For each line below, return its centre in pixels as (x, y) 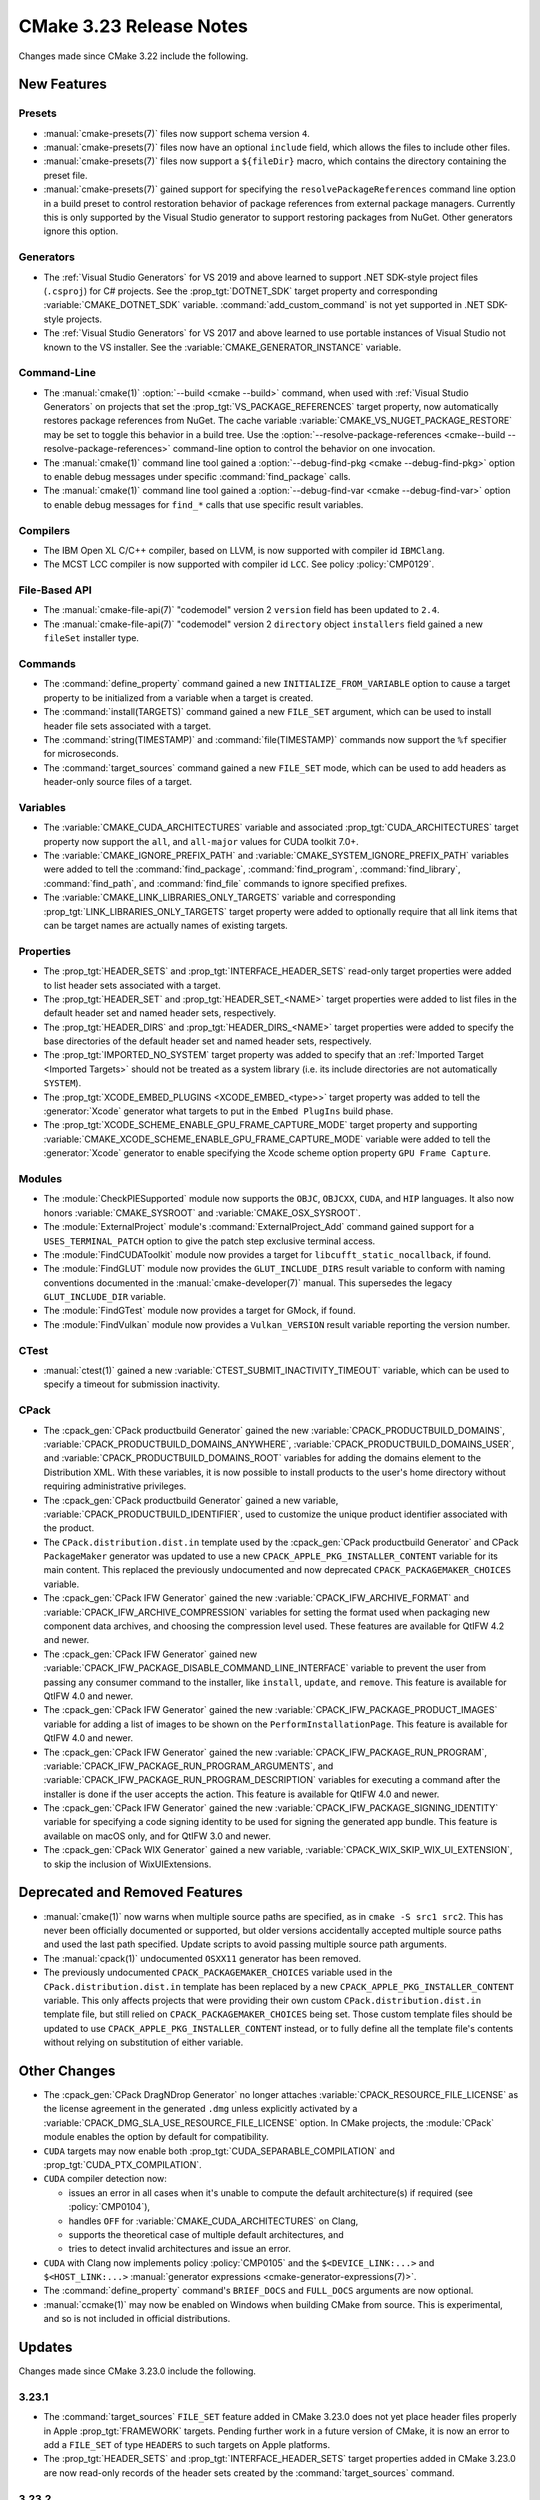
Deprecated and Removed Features (131, 1892)
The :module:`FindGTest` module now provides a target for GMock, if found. (199, 1311)
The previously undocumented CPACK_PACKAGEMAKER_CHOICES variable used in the (218, 1972)
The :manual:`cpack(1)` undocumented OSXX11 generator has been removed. (202, 1958)
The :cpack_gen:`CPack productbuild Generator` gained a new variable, (191, 1500)
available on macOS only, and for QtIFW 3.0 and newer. (157, 1836)
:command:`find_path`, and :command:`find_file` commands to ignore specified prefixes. (225, 883)
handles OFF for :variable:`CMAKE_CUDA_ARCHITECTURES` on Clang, (213, 2221)
